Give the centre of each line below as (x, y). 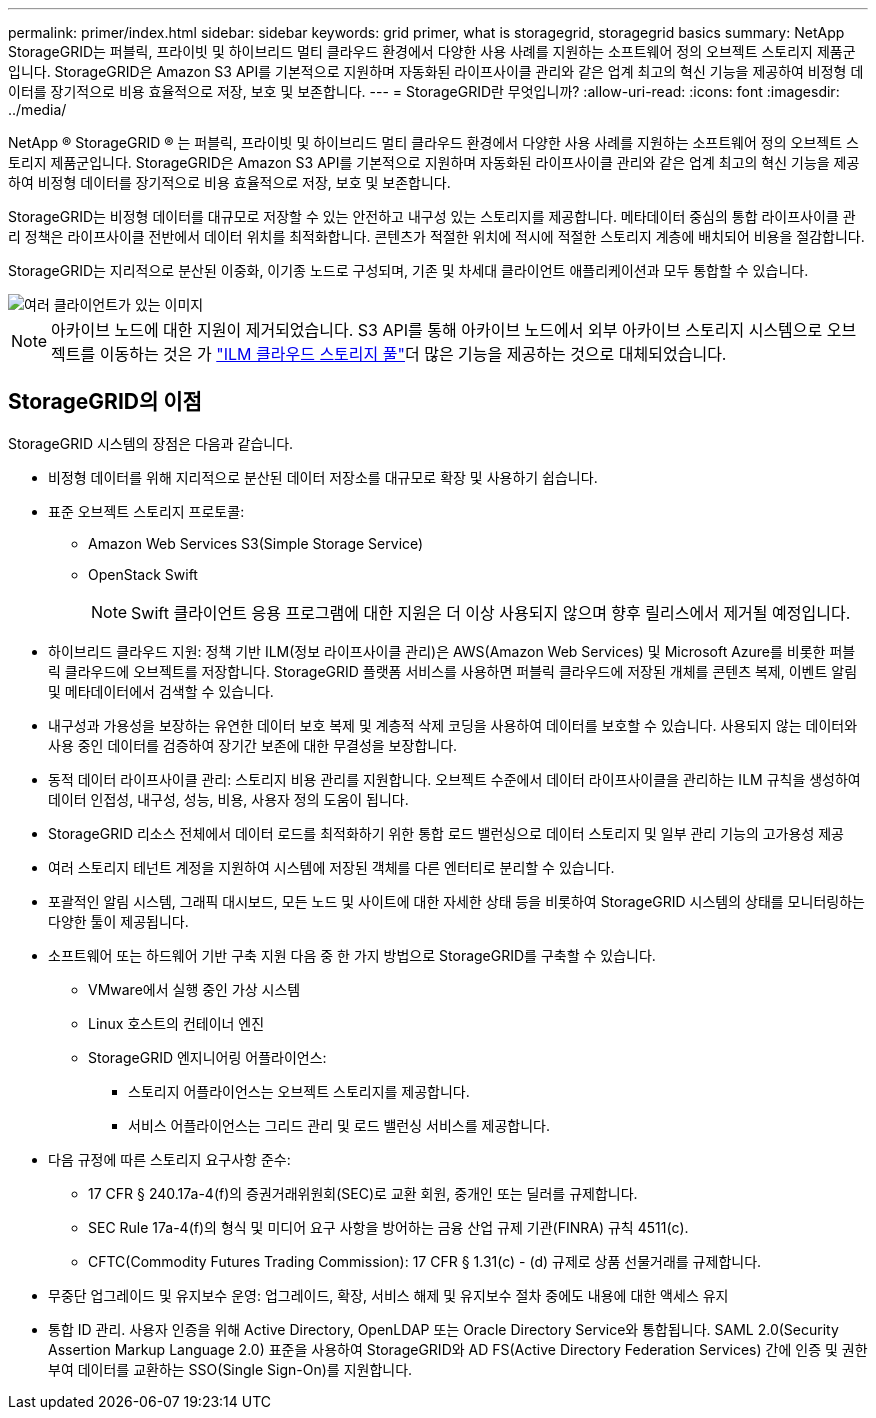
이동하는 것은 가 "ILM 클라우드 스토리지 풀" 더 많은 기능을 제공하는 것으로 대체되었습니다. (413, 354)
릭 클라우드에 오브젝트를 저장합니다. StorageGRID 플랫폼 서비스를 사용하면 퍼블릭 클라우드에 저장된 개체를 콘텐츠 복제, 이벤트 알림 (453, 671)
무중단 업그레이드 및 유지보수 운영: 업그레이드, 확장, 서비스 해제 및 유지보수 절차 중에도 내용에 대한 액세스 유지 (388, 1295)
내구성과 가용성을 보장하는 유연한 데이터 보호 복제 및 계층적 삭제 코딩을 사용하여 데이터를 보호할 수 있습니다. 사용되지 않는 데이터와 (453, 725)
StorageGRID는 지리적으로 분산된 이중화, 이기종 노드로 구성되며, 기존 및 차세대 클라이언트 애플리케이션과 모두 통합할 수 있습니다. (408, 270)
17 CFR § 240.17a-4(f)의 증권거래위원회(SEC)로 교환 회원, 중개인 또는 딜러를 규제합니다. (363, 1193)
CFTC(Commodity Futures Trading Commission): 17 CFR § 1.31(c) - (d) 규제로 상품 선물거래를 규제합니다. (425, 1261)
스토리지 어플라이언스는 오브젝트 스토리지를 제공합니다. (299, 1091)
